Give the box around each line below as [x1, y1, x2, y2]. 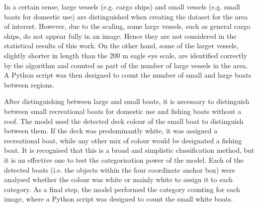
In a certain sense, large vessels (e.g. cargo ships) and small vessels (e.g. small [4, 1, 240, 11]
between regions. [4, 79, 54, 90]
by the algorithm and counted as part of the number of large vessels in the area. [4, 60, 248, 70]
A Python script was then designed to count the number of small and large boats [4, 70, 252, 80]
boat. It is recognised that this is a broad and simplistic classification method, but [4, 145, 255, 155]
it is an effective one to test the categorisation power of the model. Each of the [4, 154, 244, 165]
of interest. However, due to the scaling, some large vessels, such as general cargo [4, 21, 251, 31]
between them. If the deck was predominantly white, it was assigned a [4, 125, 218, 136]
